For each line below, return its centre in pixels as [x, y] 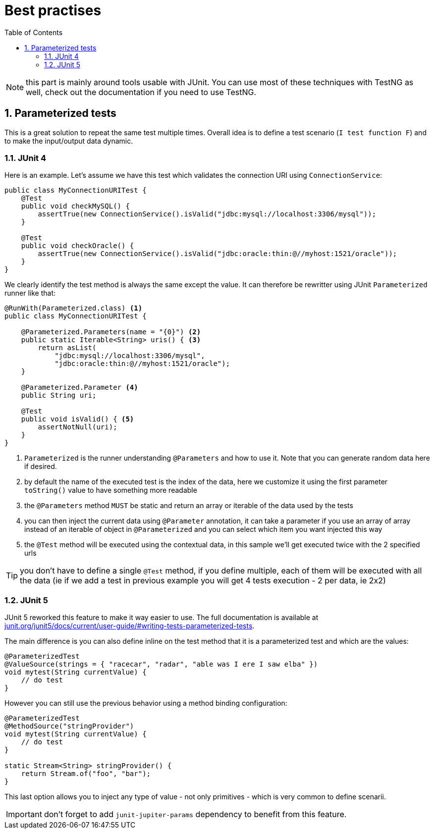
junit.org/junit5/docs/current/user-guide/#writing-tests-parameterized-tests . [130, 626]
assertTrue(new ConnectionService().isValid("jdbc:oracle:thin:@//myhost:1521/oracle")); [217, 254]
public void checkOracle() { [78, 246]
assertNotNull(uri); [78, 427]
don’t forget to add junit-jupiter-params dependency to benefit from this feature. [195, 814]
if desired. [41, 467]
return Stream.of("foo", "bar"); [86, 774]
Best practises [53, 10]
